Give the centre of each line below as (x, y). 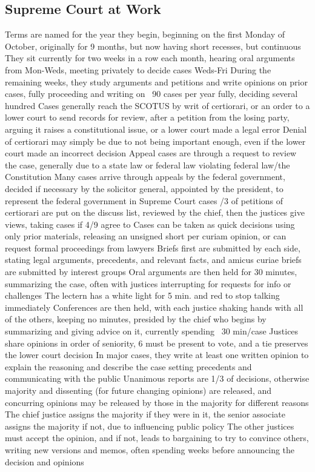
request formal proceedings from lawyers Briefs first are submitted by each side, (153, 248)
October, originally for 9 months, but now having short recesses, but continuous (153, 46)
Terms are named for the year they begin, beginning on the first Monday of (145, 34)
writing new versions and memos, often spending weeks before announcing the (150, 449)
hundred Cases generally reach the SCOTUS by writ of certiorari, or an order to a (157, 105)
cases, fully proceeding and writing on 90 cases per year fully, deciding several (151, 94)
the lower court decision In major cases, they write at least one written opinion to (157, 355)
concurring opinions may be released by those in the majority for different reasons (157, 402)
